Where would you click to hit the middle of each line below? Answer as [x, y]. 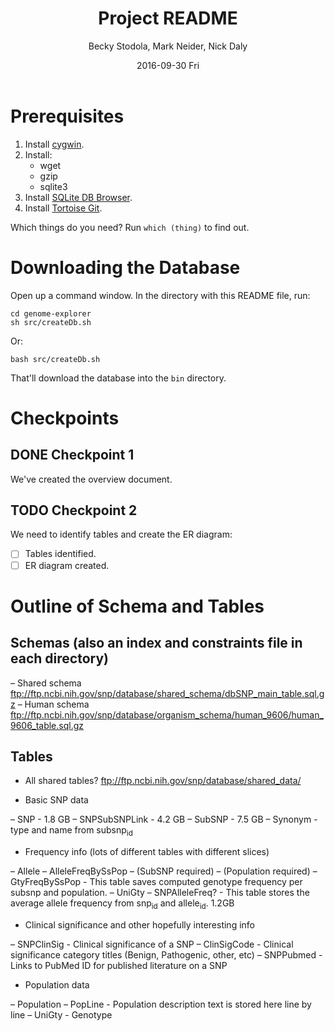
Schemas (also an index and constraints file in [156, 643]
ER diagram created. [67, 565]
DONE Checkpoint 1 [72, 455]
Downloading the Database [125, 267]
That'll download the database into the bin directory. [118, 378]
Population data [57, 984]
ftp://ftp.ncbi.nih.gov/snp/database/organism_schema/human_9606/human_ [167, 714]
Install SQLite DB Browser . [78, 197]
